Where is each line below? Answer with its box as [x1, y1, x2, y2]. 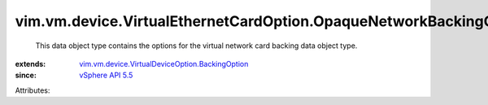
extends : [15, 59, 46, 68]
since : [15, 70, 37, 81]
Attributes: [15, 85, 50, 95]
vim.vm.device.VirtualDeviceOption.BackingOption [79, 59, 249, 68]
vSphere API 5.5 [79, 70, 133, 81]
